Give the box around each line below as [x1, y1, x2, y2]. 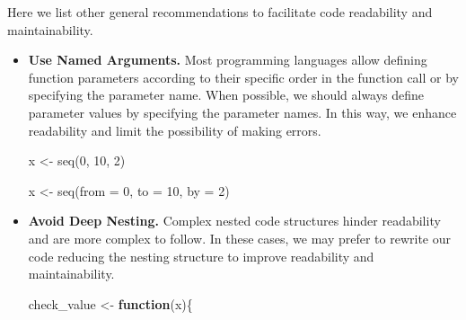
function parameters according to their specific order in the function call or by [28, 67, 459, 86]
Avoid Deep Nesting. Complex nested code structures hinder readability [28, 211, 441, 230]
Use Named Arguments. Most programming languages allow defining [28, 50, 427, 69]
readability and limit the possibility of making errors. [28, 120, 321, 139]
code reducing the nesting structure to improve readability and [28, 246, 374, 265]
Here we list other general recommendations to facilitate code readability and [7, 3, 433, 21]
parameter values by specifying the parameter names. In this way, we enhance [28, 102, 457, 121]
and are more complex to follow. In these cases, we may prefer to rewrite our [28, 228, 451, 247]
